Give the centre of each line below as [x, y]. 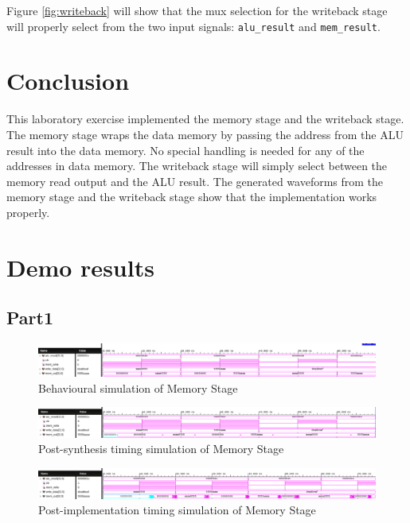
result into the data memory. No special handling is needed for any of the [185, 150]
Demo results [80, 267]
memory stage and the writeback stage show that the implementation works [192, 197]
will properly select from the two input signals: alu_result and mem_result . [193, 26]
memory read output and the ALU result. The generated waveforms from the [195, 181]
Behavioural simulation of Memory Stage [138, 387]
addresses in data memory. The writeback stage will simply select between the [197, 166]
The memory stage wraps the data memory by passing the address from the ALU [205, 134]
